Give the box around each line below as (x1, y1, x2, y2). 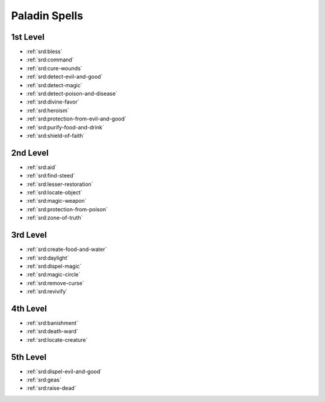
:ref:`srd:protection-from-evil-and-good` (26, 115, 126, 123)
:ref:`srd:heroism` (26, 107, 69, 114)
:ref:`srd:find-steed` (26, 172, 75, 179)
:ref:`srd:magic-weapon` (26, 197, 87, 205)
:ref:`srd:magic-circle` (26, 271, 81, 278)
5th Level (11, 352, 47, 362)
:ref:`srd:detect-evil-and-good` (26, 73, 103, 81)
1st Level (11, 32, 45, 42)
